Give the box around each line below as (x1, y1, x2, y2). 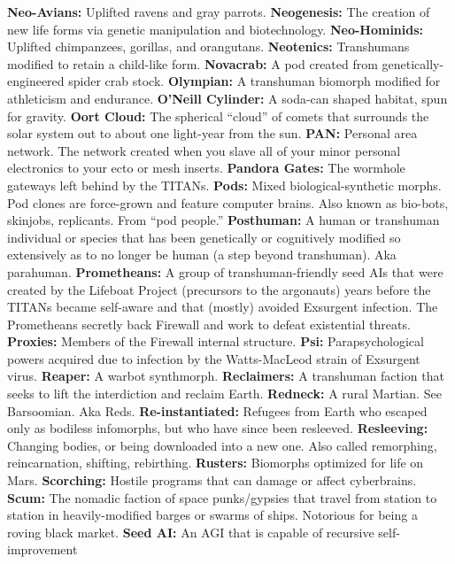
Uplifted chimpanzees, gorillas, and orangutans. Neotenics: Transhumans (7, 37, 410, 56)
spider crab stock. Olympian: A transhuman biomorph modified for (68, 72, 441, 90)
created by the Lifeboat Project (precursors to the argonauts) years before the (7, 280, 431, 298)
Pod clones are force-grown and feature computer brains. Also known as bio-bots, (7, 193, 449, 212)
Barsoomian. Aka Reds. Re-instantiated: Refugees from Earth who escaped (7, 401, 428, 420)
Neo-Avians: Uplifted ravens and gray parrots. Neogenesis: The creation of (7, 3, 430, 20)
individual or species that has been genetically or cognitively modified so (7, 228, 401, 246)
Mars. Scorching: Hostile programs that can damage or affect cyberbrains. (7, 471, 417, 490)
